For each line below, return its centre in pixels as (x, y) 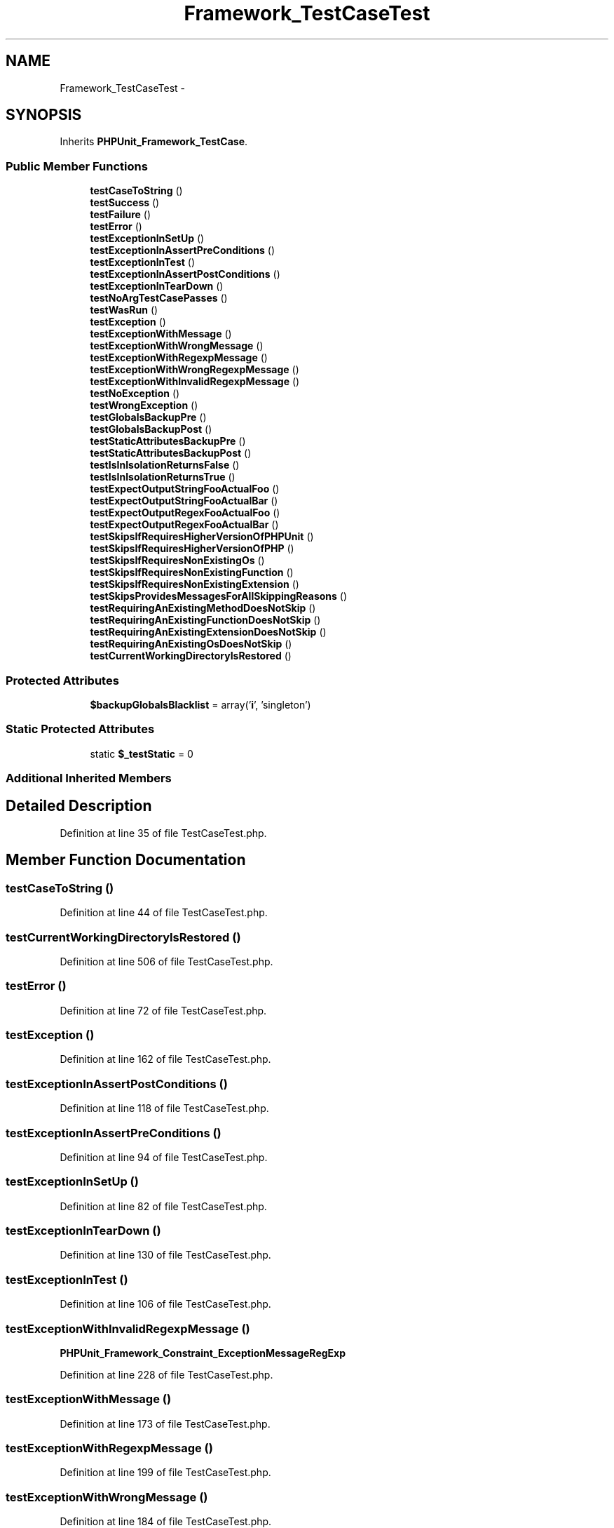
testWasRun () (124, 310)
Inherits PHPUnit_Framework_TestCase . (154, 142)
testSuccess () (125, 203)
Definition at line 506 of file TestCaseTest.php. (166, 961)
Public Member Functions (77, 166)
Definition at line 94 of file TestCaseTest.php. (164, 1157)
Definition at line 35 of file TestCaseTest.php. (163, 833)
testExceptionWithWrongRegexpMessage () (195, 370)
